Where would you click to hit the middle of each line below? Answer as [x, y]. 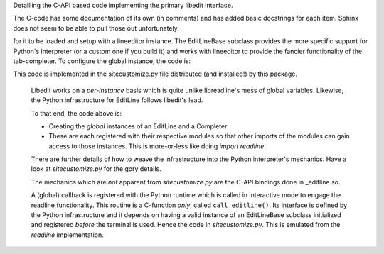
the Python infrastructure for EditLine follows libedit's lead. [117, 100]
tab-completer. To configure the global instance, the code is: [102, 61]
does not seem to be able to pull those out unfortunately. [96, 28]
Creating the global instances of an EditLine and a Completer [138, 126]
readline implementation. [67, 235]
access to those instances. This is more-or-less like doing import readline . [158, 146]
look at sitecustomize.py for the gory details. [96, 169]
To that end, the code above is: [76, 113]
